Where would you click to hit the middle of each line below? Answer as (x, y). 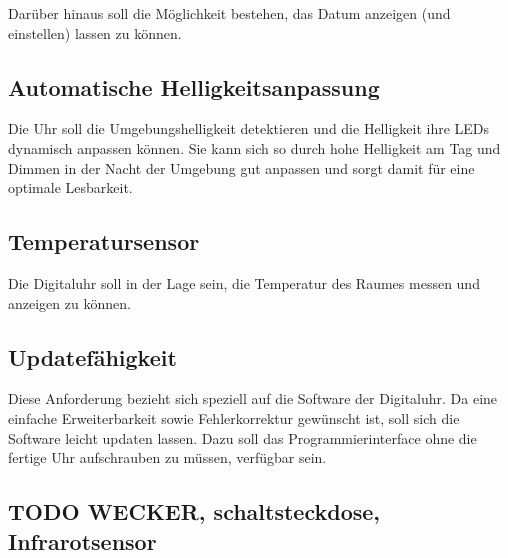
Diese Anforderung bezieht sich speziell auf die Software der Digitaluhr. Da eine (253, 398)
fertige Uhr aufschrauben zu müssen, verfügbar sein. (167, 457)
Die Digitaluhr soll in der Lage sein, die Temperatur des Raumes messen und (244, 282)
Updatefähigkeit (92, 356)
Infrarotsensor (82, 540)
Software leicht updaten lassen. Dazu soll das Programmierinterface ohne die (242, 437)
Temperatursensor (104, 241)
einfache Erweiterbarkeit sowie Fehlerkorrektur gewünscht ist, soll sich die (234, 417)
